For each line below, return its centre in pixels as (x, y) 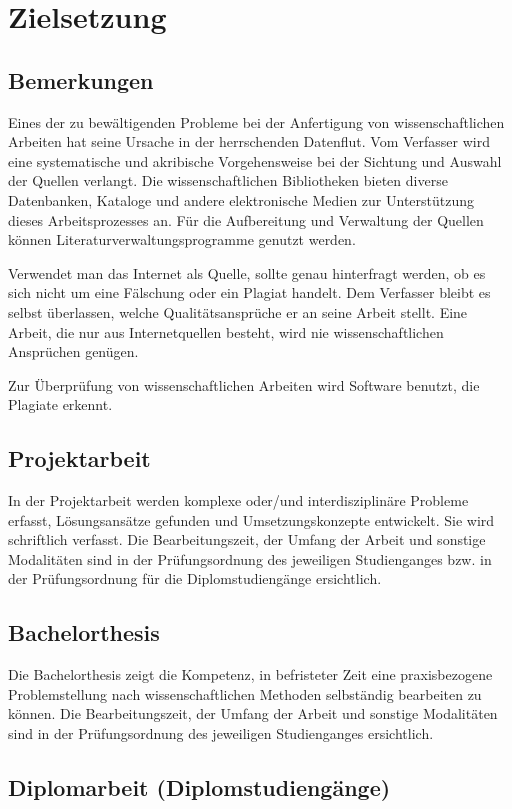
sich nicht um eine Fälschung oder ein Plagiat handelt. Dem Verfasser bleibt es (249, 292)
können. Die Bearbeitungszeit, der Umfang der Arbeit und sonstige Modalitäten (253, 713)
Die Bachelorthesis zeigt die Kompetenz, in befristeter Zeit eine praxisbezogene (250, 674)
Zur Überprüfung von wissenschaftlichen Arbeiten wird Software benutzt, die (244, 384)
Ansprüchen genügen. (73, 351)
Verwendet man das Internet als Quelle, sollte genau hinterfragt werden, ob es (247, 272)
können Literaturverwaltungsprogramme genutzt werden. (182, 239)
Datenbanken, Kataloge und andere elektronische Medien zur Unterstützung (241, 199)
